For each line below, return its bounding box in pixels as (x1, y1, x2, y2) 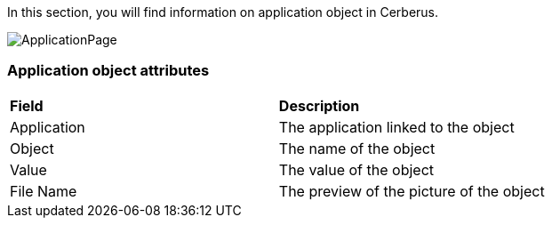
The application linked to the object (278, 117, 515, 136)
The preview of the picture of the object (278, 181, 545, 200)
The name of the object (278, 139, 436, 157)
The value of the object (278, 160, 435, 179)
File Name (10, 181, 77, 200)
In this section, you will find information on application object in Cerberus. (7, 4, 439, 20)
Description (278, 96, 360, 115)
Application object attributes (7, 61, 210, 80)
